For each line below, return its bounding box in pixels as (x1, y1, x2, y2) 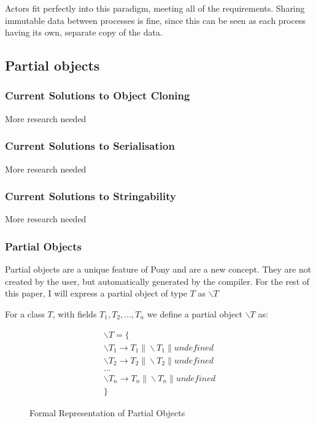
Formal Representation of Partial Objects (29, 406, 185, 419)
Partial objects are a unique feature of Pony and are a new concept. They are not (5, 263, 312, 276)
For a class (5, 308, 45, 320)
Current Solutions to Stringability (5, 188, 176, 204)
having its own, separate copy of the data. (5, 26, 163, 39)
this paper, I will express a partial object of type (5, 287, 188, 300)
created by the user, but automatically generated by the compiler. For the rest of (5, 274, 310, 287)
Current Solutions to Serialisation (5, 138, 175, 153)
